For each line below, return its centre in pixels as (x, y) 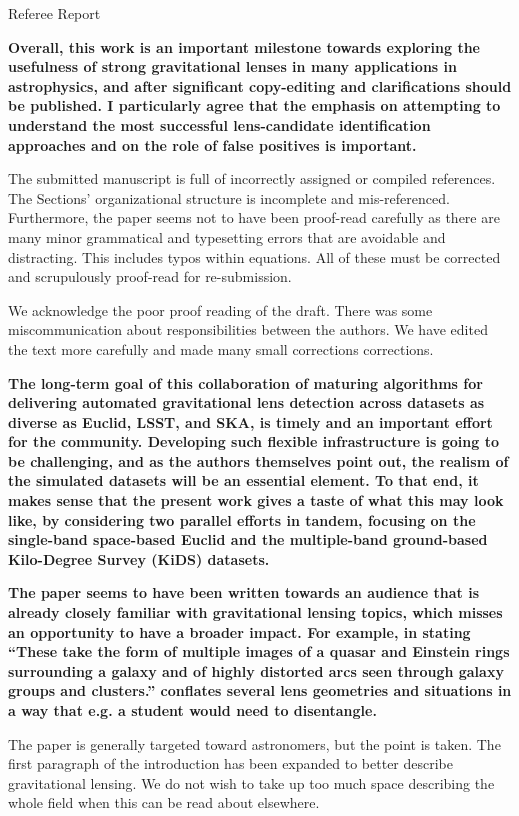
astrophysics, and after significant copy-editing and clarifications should (260, 85)
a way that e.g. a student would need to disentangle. (192, 710)
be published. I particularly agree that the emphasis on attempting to (254, 105)
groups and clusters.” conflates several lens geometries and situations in (260, 690)
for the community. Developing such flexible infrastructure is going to (253, 441)
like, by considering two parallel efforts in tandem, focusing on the (242, 519)
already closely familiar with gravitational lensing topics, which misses (255, 612)
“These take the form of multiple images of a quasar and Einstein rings (259, 651)
